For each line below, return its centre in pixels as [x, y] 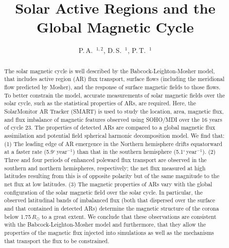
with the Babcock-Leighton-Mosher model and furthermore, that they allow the [105, 224]
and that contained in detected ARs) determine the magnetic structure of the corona [112, 208]
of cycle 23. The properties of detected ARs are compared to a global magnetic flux [110, 127]
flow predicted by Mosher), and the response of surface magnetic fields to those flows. [112, 87]
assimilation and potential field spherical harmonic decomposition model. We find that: [114, 135]
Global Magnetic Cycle [115, 27]
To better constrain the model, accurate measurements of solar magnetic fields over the [114, 95]
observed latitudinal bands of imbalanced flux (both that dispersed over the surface [110, 200]
